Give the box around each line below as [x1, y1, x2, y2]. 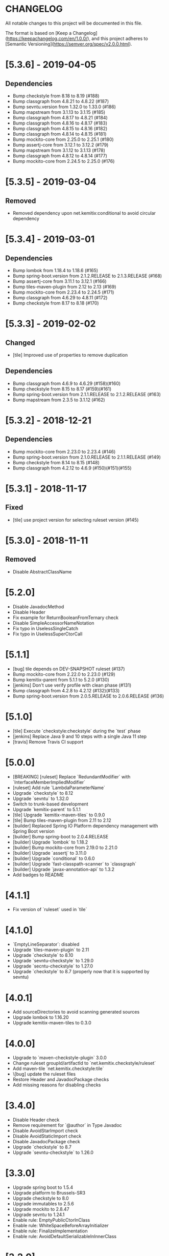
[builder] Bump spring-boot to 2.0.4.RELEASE [12, 833, 109, 839]
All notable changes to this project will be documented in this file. [5, 20, 143, 26]
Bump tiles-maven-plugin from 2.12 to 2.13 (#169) [12, 283, 116, 290]
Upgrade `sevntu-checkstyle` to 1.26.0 [12, 1149, 93, 1156]
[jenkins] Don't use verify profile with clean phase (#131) [12, 682, 132, 688]
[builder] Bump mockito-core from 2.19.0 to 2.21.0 [12, 844, 118, 851]
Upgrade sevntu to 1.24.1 [12, 1211, 65, 1218]
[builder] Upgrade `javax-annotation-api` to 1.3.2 [12, 866, 115, 872]
